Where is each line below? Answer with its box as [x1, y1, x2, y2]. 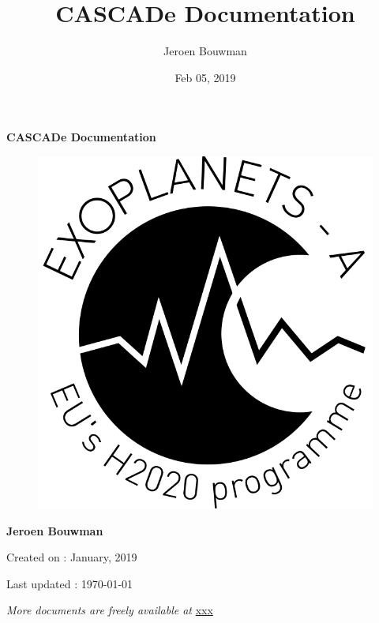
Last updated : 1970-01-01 [6, 575, 133, 591]
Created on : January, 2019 [6, 549, 137, 565]
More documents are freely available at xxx [6, 602, 213, 618]
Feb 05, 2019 [174, 69, 236, 85]
